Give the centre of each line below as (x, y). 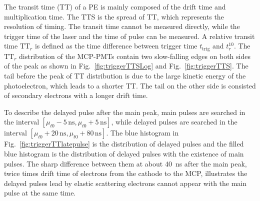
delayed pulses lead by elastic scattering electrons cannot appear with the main (125, 183)
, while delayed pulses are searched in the (174, 122)
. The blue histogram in (142, 133)
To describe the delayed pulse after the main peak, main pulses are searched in (125, 112)
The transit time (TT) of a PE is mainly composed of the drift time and (115, 6)
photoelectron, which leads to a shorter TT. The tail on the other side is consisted (130, 85)
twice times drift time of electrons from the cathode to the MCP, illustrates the (126, 173)
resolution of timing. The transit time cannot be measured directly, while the (122, 26)
